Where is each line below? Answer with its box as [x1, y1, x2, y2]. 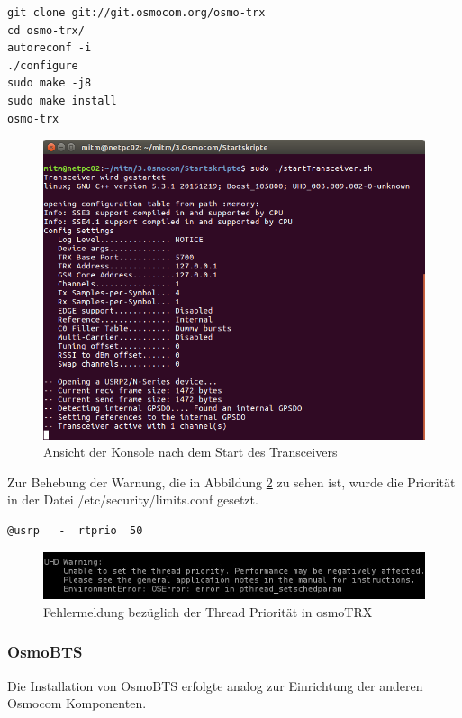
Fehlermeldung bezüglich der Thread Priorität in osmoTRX [43, 602, 373, 621]
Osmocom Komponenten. [7, 694, 147, 713]
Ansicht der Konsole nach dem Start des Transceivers [43, 442, 338, 461]
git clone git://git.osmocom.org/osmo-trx [7, 6, 266, 19]
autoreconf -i [7, 41, 92, 55]
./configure [7, 59, 78, 72]
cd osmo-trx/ [7, 23, 85, 37]
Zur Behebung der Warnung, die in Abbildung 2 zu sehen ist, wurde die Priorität [7, 472, 456, 491]
